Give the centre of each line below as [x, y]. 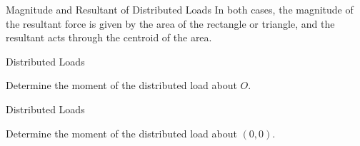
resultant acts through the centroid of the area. [109, 37]
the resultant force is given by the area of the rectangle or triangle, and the [170, 23]
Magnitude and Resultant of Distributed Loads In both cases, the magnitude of [180, 9]
